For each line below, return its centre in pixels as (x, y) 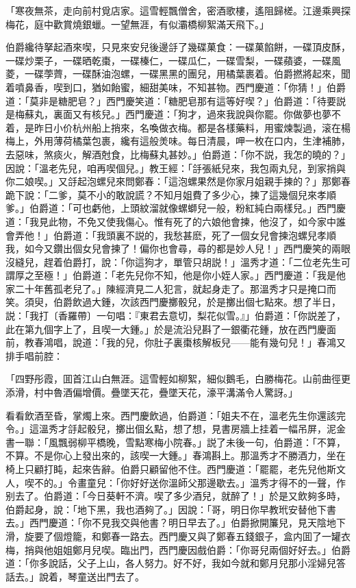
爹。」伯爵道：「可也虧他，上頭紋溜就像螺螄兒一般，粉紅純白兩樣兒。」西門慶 (176, 208)
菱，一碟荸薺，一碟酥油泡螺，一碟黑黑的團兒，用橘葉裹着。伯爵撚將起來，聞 (178, 74)
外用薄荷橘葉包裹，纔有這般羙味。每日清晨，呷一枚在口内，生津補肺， (192, 141)
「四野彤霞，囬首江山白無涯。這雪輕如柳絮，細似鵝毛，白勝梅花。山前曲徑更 (178, 379)
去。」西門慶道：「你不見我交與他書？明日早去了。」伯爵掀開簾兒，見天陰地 (171, 523)
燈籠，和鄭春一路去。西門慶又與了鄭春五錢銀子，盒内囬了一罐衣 (206, 536)
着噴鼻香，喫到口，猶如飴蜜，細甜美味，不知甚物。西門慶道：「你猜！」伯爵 (176, 87)
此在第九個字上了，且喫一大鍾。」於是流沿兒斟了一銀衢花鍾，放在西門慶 (166, 329)
